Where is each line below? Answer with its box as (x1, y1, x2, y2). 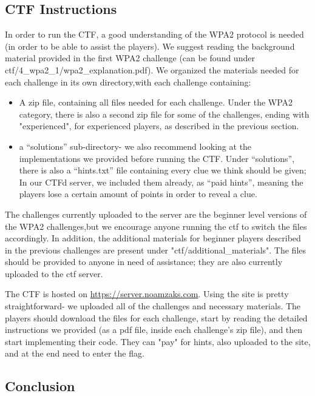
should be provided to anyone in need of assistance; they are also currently (5, 255, 283, 268)
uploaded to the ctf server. (5, 267, 103, 280)
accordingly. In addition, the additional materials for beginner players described (5, 232, 301, 244)
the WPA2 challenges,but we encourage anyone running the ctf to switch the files (5, 220, 307, 232)
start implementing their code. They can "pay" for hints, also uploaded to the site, (5, 335, 311, 347)
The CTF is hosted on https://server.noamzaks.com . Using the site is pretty (5, 287, 289, 300)
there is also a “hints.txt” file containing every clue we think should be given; (19, 164, 307, 176)
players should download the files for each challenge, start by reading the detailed (5, 311, 308, 324)
